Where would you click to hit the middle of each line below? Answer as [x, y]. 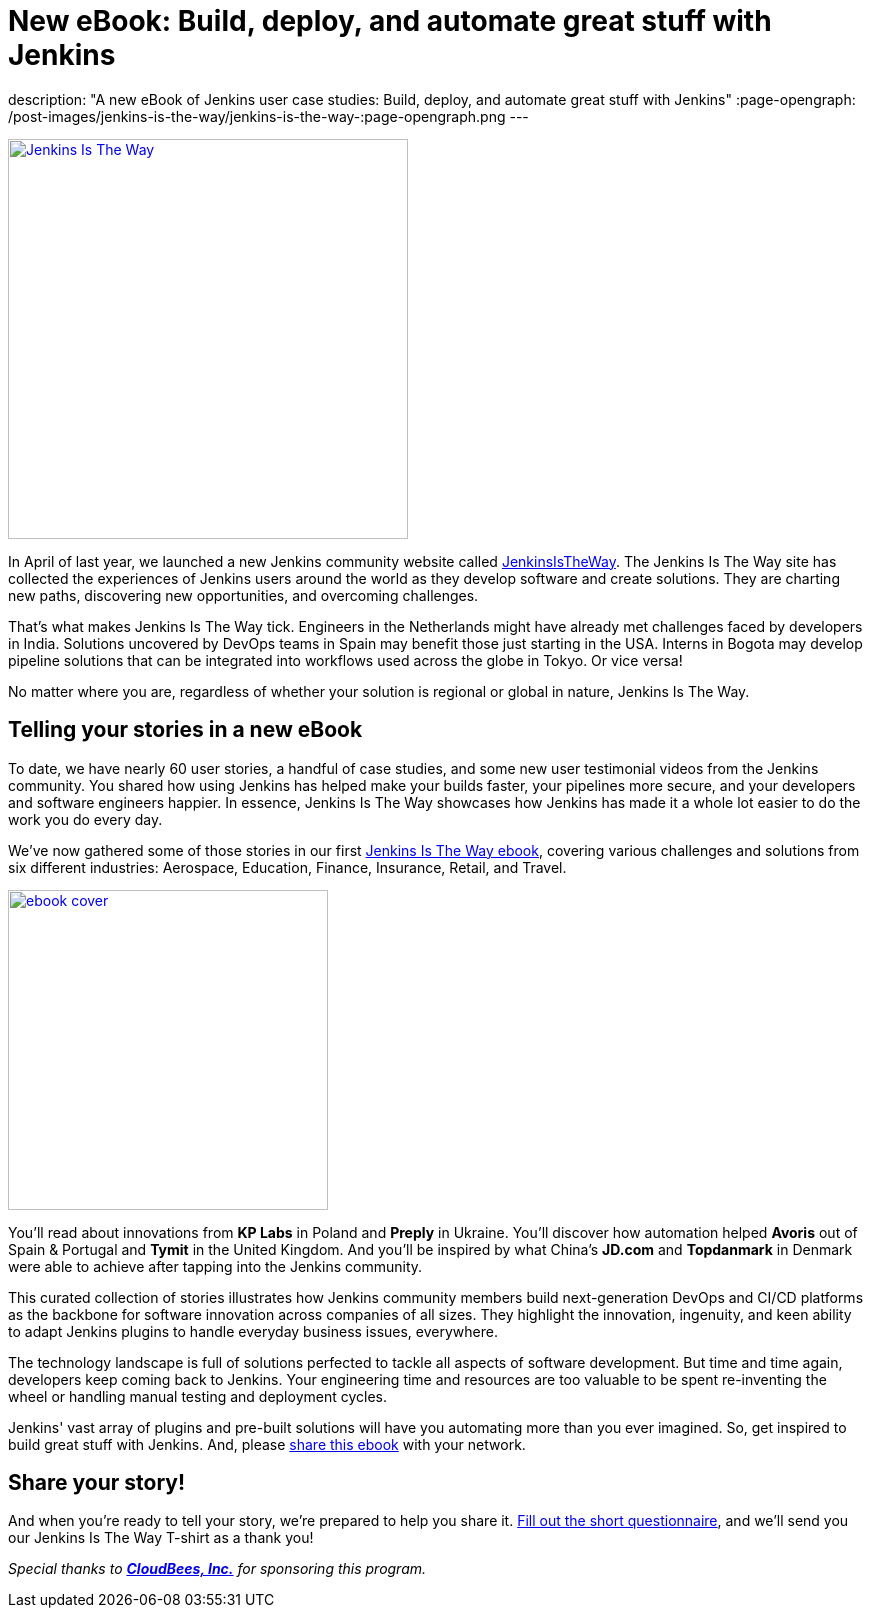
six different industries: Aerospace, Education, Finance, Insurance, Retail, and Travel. [287, 867]
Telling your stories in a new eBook [185, 730]
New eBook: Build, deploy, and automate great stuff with [390, 21]
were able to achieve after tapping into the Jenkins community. [215, 1266]
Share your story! [97, 1483]
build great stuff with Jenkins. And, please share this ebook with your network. [267, 1444]
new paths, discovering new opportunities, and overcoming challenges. [243, 595]
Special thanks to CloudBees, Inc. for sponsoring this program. [217, 1569]
